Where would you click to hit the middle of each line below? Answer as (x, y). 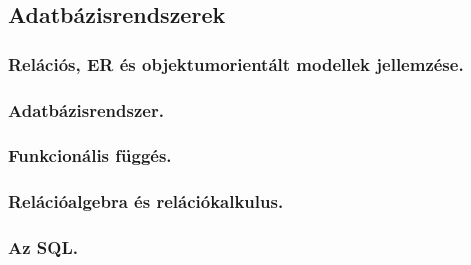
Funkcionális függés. (90, 155)
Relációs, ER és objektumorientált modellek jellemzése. (236, 63)
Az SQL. (43, 247)
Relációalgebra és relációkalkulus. (146, 201)
